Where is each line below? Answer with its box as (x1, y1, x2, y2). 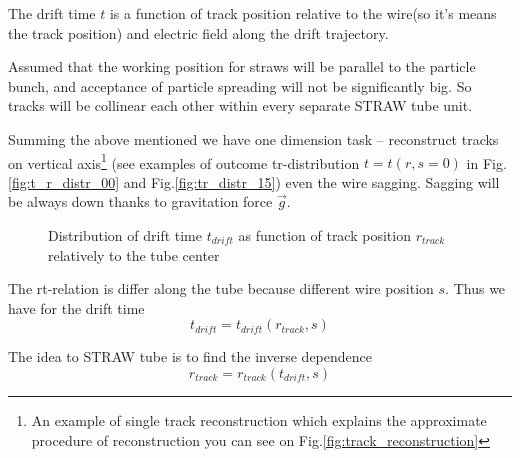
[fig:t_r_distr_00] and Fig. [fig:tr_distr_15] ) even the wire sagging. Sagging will (8, 171, 500, 192)
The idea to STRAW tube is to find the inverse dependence (8, 346, 372, 367)
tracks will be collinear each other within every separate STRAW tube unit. (8, 95, 473, 116)
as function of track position (238, 225, 411, 245)
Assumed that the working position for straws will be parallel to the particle (8, 56, 476, 77)
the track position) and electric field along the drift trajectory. (8, 22, 389, 43)
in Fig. (466, 152, 507, 173)
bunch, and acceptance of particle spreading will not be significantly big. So (8, 75, 472, 96)
